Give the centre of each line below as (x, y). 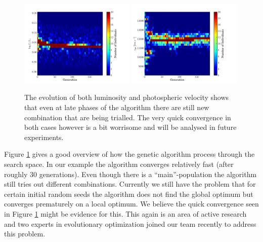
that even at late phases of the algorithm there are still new (117, 107)
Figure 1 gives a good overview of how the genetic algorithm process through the (129, 154)
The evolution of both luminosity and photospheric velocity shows (127, 97)
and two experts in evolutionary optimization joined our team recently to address (130, 223)
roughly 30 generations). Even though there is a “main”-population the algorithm (130, 174)
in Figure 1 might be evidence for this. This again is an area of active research (125, 213)
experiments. (44, 137)
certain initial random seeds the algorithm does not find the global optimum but (129, 194)
